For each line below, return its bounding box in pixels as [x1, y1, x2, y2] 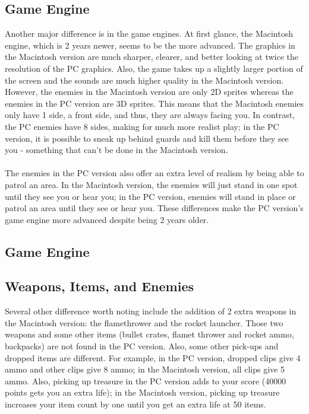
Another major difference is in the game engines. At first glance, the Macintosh [5, 27, 293, 40]
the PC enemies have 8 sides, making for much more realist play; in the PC [5, 120, 279, 132]
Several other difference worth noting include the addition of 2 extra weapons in [5, 305, 297, 317]
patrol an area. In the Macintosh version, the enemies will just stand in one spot [5, 178, 298, 190]
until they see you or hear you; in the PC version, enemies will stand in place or [5, 190, 296, 202]
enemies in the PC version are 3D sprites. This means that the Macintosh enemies [5, 97, 304, 109]
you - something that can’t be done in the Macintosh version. [5, 144, 228, 156]
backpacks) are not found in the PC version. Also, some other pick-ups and [5, 340, 279, 352]
